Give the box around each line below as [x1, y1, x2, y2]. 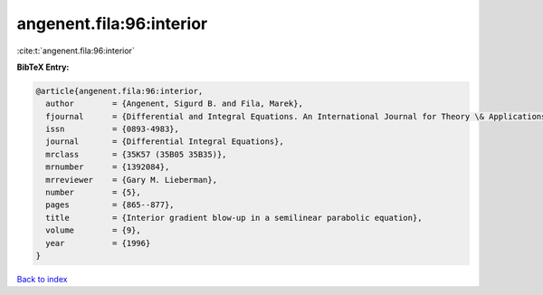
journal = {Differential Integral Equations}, [45, 137, 284, 147]
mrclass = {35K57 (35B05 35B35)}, [45, 149, 227, 159]
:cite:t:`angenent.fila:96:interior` [16, 45, 135, 56]
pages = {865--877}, [45, 200, 176, 210]
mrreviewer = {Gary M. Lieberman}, [45, 175, 217, 185]
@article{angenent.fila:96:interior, [35, 86, 204, 96]
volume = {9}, [45, 225, 142, 235]
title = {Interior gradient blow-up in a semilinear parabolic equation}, [45, 213, 423, 223]
